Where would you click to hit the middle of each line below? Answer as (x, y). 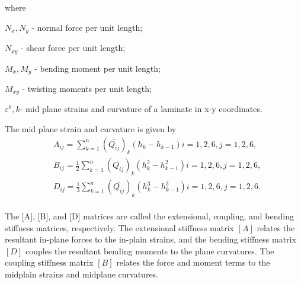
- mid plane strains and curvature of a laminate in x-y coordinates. (141, 109)
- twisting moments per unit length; (87, 88)
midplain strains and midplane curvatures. (81, 274)
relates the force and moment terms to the (193, 262)
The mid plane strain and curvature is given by (91, 129)
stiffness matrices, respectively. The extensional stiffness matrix (119, 227)
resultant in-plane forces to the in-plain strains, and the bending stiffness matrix (150, 239)
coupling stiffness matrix (49, 262)
